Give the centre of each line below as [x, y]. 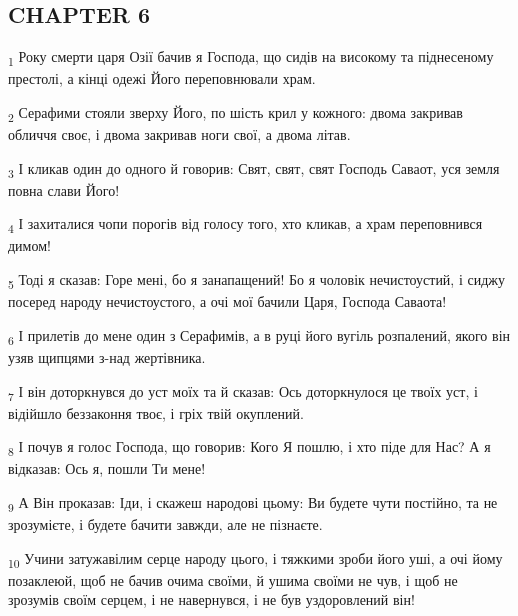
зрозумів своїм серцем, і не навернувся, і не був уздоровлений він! [211, 599]
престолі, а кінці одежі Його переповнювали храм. [162, 78]
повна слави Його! [64, 189]
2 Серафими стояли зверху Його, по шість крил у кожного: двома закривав [235, 113]
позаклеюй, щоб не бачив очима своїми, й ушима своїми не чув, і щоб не [233, 579]
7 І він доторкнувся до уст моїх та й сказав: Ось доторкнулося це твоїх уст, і [243, 392]
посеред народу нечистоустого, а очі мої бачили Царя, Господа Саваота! [227, 301]
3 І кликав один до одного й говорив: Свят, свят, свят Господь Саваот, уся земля [254, 169]
